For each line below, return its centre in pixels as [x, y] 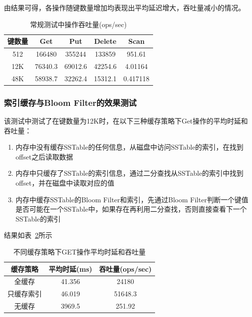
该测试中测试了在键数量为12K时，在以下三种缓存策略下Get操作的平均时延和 [126, 121]
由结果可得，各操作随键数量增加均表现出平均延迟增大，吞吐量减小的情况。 [125, 7]
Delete [105, 41]
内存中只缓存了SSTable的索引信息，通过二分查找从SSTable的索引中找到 [129, 173]
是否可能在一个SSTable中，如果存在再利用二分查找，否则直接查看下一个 [131, 209]
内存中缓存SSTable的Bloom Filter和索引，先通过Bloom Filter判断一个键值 [132, 199]
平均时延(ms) [71, 269]
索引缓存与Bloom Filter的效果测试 [70, 102]
